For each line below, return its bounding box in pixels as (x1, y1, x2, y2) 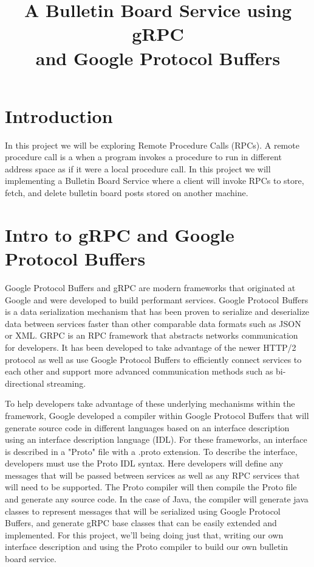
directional (5, 376, 44, 389)
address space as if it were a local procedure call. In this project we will (5, 162, 271, 175)
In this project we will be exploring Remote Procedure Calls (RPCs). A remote (5, 138, 299, 151)
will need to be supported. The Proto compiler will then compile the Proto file (5, 481, 297, 493)
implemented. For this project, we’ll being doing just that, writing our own (5, 528, 284, 541)
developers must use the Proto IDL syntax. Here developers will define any (5, 457, 284, 470)
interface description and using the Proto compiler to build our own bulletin (5, 540, 288, 553)
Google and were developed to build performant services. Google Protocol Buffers (5, 293, 309, 306)
